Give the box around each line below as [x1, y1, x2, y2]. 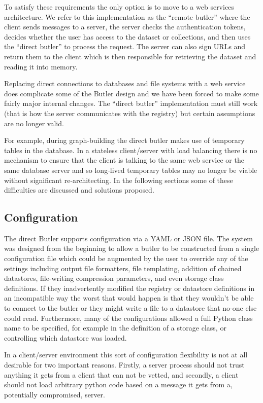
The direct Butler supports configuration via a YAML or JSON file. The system [4, 233, 253, 243]
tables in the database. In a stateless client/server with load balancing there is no [4, 144, 257, 155]
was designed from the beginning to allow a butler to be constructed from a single [4, 243, 259, 253]
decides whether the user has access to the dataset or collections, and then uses [4, 31, 251, 42]
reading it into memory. [4, 61, 78, 71]
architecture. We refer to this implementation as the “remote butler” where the [4, 11, 250, 22]
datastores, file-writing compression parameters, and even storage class [4, 273, 224, 283]
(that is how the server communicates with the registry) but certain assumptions [4, 107, 255, 118]
